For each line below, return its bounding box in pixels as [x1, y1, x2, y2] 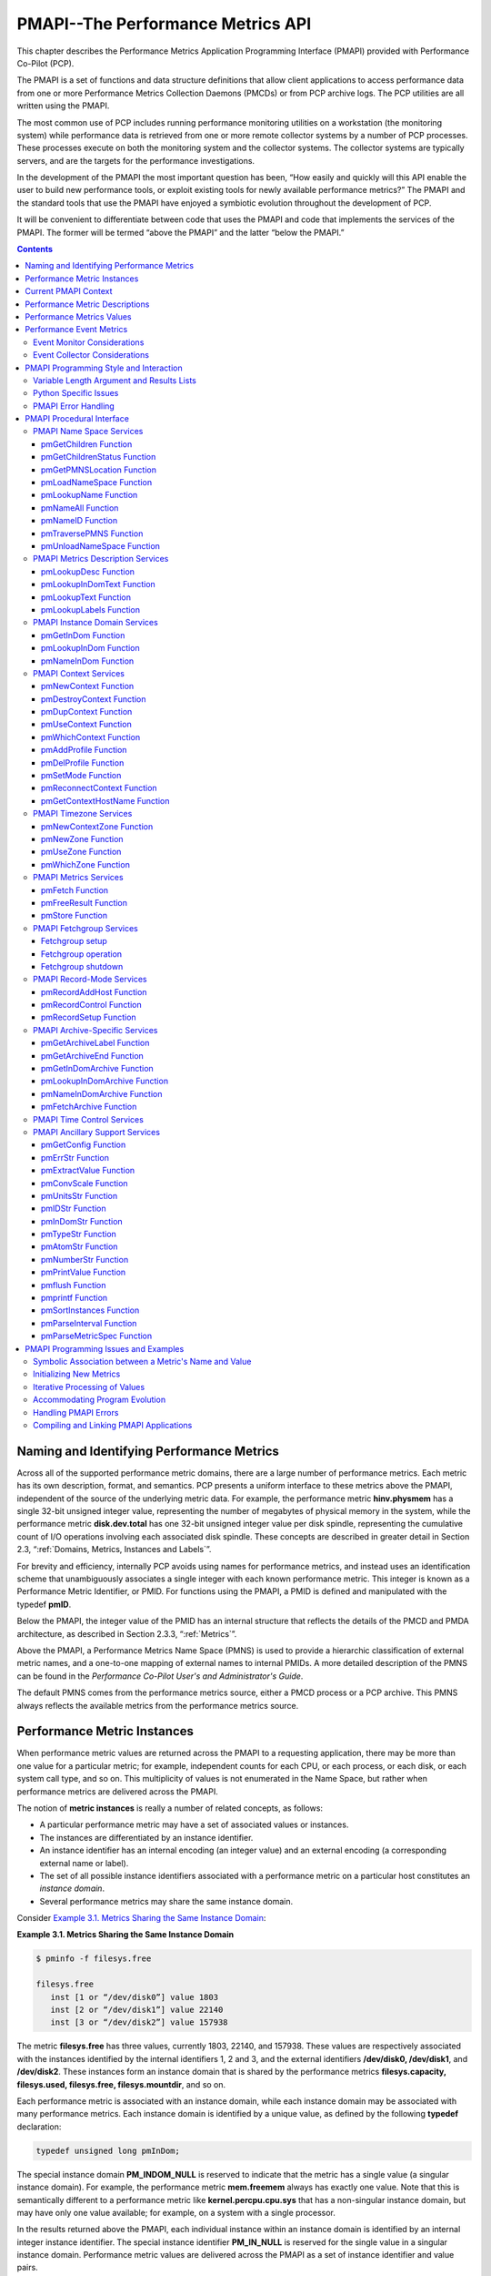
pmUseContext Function [41, 719, 132, 730]
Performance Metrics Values [25, 310, 132, 322]
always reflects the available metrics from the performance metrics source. [16, 1700, 299, 1711]
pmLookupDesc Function [41, 565, 135, 577]
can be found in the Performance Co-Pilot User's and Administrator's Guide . [16, 1671, 304, 1682]
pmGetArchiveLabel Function [41, 1038, 150, 1049]
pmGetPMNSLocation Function [41, 464, 156, 475]
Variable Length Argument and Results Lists [33, 374, 197, 386]
